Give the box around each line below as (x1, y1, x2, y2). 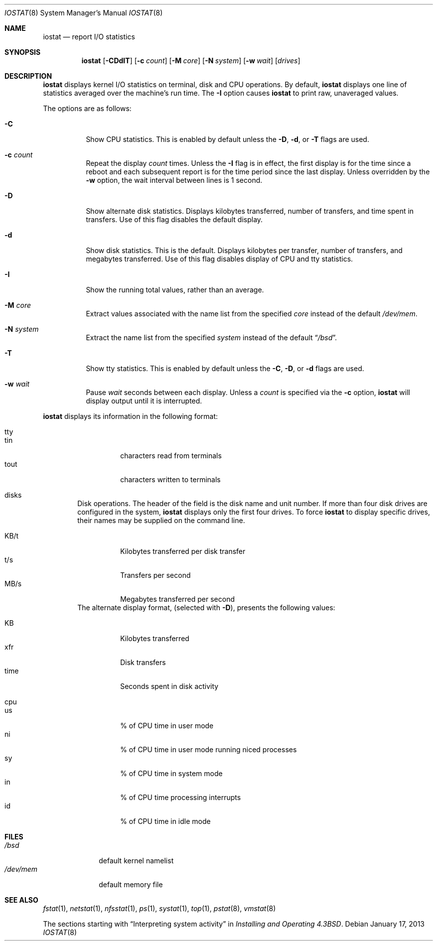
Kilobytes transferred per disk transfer (120, 547, 246, 555)
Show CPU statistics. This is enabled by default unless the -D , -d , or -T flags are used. (86, 135, 369, 143)
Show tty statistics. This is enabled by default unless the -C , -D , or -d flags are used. (86, 364, 364, 373)
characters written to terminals (120, 475, 221, 484)
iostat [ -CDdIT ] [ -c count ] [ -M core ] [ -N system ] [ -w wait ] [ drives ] (81, 56, 300, 65)
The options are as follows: (43, 104, 132, 113)
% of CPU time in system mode (120, 769, 223, 778)
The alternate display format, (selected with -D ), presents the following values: (77, 603, 335, 612)
